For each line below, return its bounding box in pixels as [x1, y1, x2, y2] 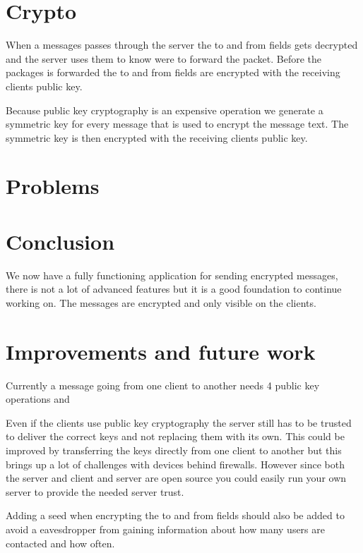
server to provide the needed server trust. [6, 484, 184, 499]
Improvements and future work [6, 336, 316, 365]
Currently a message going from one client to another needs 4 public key [6, 377, 320, 392]
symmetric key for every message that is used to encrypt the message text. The [6, 116, 349, 131]
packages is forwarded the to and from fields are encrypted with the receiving [6, 65, 340, 80]
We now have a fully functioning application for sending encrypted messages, [6, 267, 338, 282]
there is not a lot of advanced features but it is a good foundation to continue [6, 281, 342, 296]
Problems [6, 171, 100, 200]
